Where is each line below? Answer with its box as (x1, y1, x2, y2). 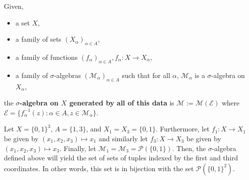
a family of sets (15, 34, 61, 44)
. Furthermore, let (156, 124, 210, 134)
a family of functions (15, 51, 78, 62)
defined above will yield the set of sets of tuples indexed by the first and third (4, 153, 238, 163)
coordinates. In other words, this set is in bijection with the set (4, 163, 194, 173)
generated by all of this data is (69, 98, 174, 108)
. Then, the (172, 143, 206, 153)
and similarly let (98, 133, 148, 143)
